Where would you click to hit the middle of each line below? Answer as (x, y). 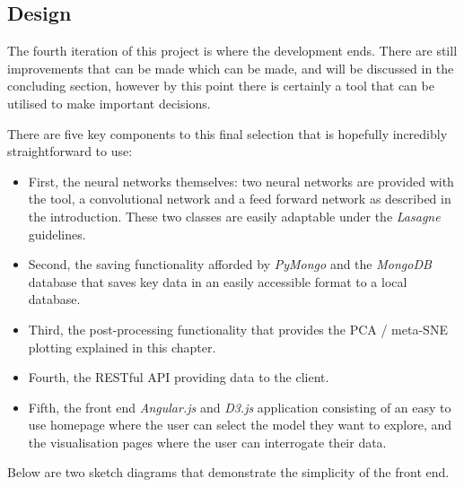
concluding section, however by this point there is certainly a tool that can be (221, 86)
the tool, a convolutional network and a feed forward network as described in (240, 199)
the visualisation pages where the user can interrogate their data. (207, 442)
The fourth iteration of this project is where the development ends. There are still (232, 51)
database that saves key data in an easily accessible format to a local (218, 281)
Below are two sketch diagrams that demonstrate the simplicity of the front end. (228, 472)
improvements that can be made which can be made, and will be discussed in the (231, 68)
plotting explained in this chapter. (122, 347)
